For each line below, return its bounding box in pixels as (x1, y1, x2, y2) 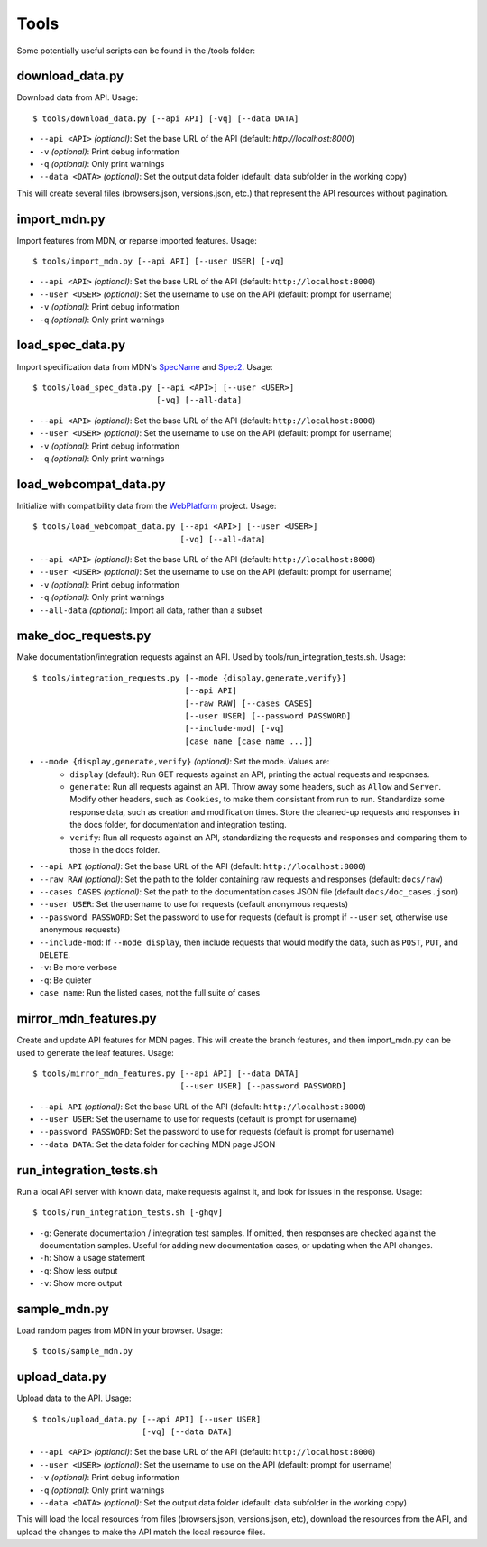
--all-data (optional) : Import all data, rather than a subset (39, 605, 262, 616)
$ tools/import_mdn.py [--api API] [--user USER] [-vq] (32, 256, 285, 266)
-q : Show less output (39, 1264, 118, 1276)
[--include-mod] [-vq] (184, 723, 285, 734)
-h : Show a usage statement (39, 1253, 146, 1264)
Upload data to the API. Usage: (16, 1393, 132, 1403)
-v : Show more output (39, 1278, 123, 1289)
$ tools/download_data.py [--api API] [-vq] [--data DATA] (32, 113, 299, 124)
